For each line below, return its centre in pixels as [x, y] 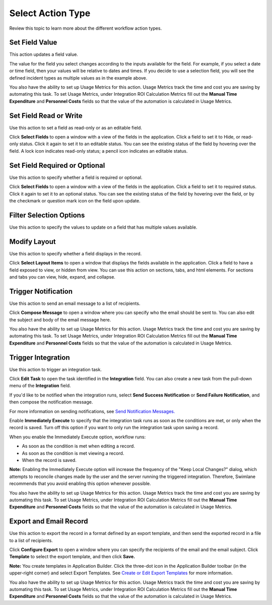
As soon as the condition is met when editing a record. [79, 446]
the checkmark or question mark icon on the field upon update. [75, 200]
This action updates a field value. [44, 54]
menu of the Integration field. [40, 386]
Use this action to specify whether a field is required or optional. [76, 177]
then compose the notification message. [51, 402]
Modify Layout [32, 242]
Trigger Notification [41, 291]
